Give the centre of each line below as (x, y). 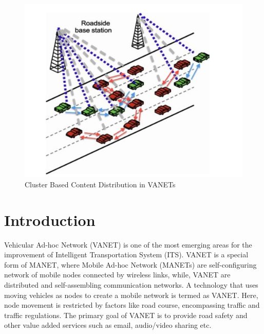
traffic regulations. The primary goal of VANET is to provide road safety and (126, 315)
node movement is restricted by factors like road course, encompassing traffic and (132, 305)
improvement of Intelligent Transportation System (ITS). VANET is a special (126, 254)
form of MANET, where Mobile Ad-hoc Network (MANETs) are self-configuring (130, 264)
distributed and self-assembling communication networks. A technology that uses (131, 284)
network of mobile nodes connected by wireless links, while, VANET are (117, 275)
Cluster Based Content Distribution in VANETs (100, 184)
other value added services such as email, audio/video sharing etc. (108, 325)
